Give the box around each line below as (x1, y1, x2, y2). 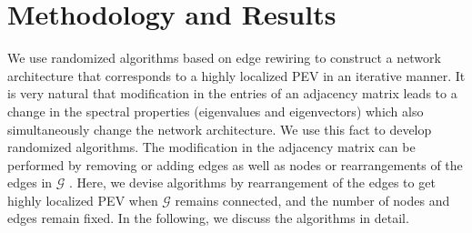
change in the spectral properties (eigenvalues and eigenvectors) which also (7, 101, 424, 120)
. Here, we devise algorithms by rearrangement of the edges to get (69, 173, 436, 192)
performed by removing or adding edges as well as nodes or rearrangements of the (7, 155, 463, 174)
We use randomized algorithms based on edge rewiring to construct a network (7, 48, 441, 67)
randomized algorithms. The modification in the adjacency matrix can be (7, 137, 416, 157)
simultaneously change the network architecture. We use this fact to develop (7, 119, 432, 138)
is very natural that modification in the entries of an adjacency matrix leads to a (7, 84, 457, 103)
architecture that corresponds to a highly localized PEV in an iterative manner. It (7, 66, 466, 85)
